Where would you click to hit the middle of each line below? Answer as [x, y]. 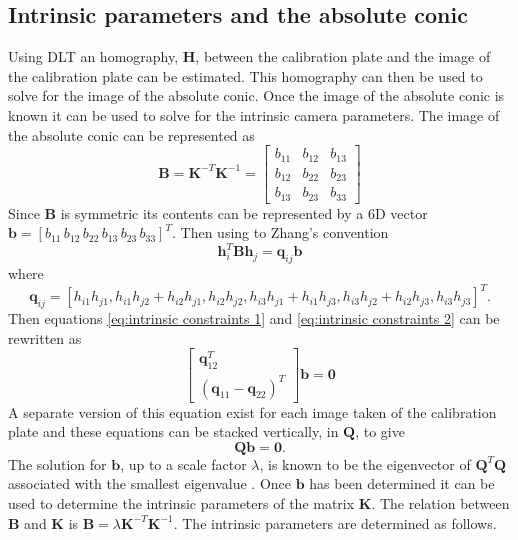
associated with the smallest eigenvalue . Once [149, 483]
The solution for [57, 463]
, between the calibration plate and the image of [343, 56]
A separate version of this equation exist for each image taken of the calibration [252, 411]
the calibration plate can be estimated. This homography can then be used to [245, 75]
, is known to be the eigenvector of [365, 463]
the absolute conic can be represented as [131, 134]
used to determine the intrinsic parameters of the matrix [181, 503]
